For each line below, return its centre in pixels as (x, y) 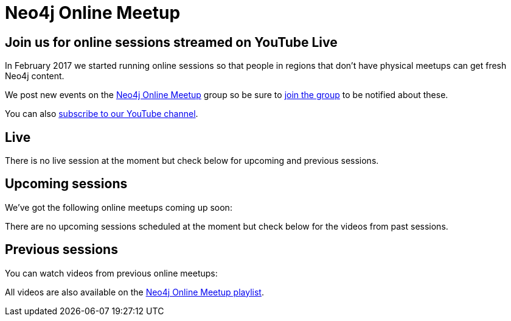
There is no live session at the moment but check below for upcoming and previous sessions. (192, 161)
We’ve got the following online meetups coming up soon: (119, 207)
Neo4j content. (35, 76)
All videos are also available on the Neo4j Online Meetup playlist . (134, 292)
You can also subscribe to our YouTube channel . (102, 114)
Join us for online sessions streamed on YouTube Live (171, 42)
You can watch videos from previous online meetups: (111, 273)
